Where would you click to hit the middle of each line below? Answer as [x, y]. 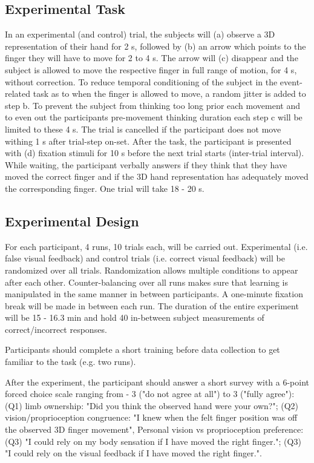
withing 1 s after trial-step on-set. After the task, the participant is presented [148, 141]
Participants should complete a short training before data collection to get [142, 350]
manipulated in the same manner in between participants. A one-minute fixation [154, 294]
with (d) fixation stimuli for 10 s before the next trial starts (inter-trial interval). [155, 153]
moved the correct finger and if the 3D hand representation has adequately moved [157, 176]
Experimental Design [72, 221]
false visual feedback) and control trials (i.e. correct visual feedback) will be [145, 258]
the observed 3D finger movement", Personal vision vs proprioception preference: [154, 429]
